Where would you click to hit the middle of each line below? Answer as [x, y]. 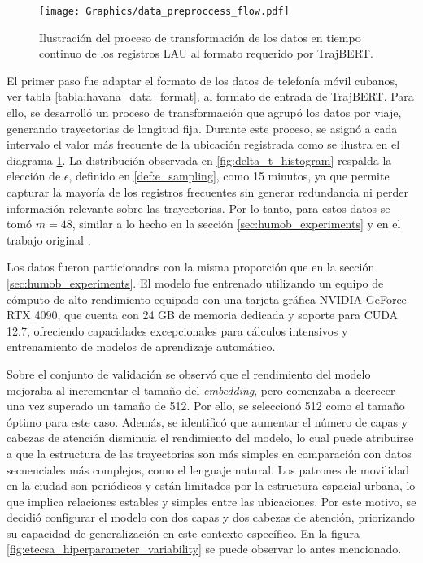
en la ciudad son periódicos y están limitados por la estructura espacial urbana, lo [211, 485]
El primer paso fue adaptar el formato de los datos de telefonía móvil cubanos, [202, 80]
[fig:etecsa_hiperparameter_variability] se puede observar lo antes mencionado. [204, 549]
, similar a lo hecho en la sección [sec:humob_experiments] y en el [236, 224]
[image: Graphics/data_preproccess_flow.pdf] [164, 11]
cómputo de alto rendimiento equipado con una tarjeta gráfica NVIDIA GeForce [207, 299]
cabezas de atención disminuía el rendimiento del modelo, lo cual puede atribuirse [210, 437]
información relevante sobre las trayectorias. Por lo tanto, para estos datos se [198, 208]
